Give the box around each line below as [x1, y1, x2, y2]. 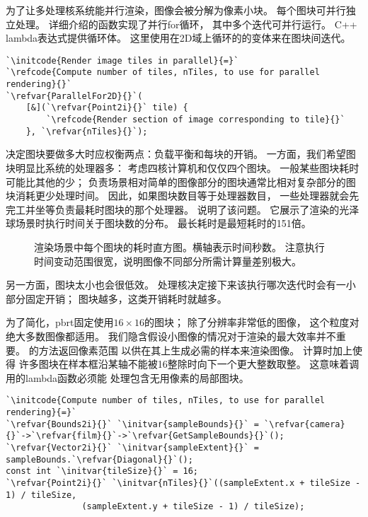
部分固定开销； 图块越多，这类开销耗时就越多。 [6, 291, 227, 306]
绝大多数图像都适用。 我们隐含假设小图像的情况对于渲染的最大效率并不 [6, 328, 336, 343]
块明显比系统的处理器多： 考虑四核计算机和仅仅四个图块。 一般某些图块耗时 [6, 160, 360, 175]
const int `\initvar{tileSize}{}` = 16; [6, 466, 199, 477]
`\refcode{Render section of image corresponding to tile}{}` [46, 115, 345, 125]
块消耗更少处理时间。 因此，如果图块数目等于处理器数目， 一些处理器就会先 [6, 188, 360, 203]
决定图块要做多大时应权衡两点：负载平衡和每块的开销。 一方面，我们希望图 [6, 146, 356, 161]
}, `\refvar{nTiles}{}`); [25, 126, 148, 136]
